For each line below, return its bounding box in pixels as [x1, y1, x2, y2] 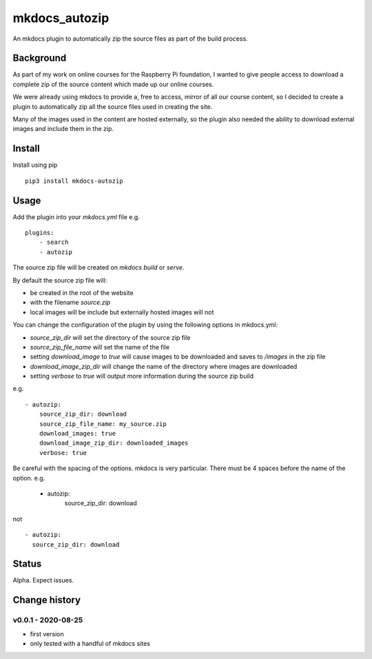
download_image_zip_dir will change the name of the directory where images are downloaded [30, 362, 298, 370]
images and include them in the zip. [12, 125, 114, 133]
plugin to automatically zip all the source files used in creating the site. [12, 102, 213, 110]
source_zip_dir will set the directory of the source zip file [30, 333, 191, 341]
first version [30, 629, 65, 638]
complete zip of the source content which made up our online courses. [12, 80, 214, 88]
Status [12, 558, 42, 570]
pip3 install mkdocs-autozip [25, 176, 123, 185]
